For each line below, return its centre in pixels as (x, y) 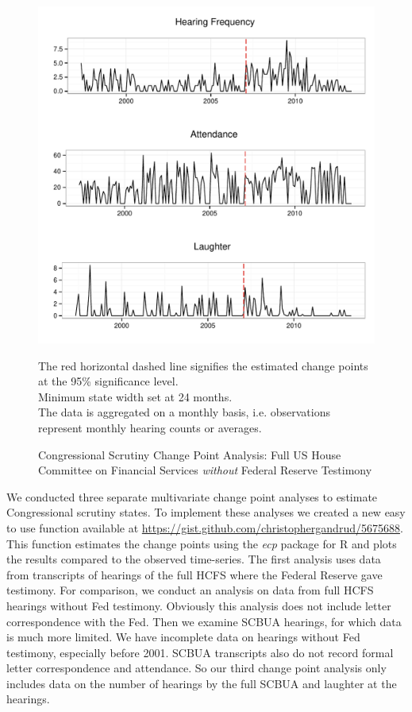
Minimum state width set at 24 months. (135, 396)
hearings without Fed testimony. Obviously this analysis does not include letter (199, 605)
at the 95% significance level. (108, 381)
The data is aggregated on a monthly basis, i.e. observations (184, 412)
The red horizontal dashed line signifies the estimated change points (203, 365)
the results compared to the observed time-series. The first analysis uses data (194, 559)
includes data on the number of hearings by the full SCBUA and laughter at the (202, 683)
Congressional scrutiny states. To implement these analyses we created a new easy (206, 512)
